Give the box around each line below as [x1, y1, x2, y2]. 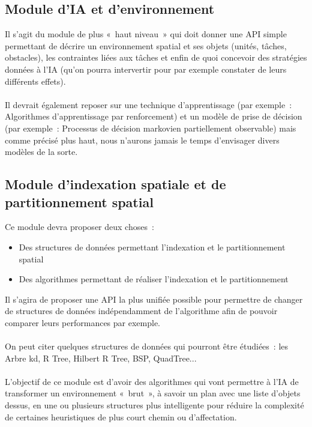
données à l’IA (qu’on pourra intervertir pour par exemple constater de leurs [5, 62, 287, 75]
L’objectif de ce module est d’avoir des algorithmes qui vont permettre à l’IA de [5, 375, 299, 387]
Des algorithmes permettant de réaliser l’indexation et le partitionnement [19, 273, 289, 285]
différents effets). [5, 74, 66, 87]
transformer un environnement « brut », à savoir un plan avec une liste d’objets [5, 387, 301, 399]
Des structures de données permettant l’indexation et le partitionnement [19, 240, 286, 253]
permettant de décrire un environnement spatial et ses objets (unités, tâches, [5, 39, 287, 52]
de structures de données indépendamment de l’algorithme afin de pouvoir [5, 304, 278, 317]
